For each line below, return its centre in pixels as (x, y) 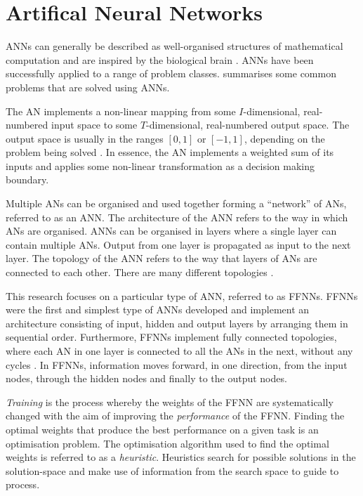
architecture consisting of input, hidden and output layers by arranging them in (177, 323)
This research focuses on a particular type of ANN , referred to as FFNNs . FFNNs (182, 295)
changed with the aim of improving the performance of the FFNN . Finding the (175, 416)
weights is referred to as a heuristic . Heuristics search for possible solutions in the (181, 457)
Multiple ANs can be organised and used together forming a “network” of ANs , (176, 203)
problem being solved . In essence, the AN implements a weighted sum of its (170, 152)
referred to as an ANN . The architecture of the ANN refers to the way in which (177, 217)
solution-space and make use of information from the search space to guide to (172, 470)
